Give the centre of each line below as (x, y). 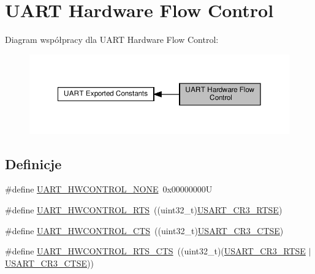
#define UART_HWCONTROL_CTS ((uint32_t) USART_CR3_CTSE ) (144, 230)
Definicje (33, 163)
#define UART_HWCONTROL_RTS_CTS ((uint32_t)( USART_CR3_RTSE (155, 251)
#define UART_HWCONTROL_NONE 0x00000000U (109, 189)
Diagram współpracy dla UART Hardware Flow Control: (112, 40)
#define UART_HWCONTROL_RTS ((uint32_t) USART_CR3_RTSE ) (144, 210)
